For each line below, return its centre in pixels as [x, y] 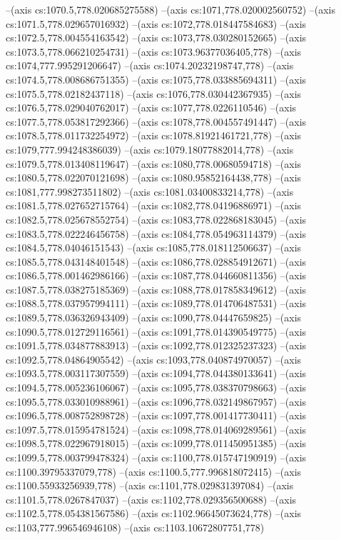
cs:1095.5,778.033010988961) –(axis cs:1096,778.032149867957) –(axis [156, 401]
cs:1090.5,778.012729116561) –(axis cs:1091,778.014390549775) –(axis [156, 331]
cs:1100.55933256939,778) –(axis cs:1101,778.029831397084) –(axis [150, 485]
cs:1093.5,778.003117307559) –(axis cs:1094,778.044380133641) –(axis [156, 373]
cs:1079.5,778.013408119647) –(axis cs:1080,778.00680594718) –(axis [154, 163]
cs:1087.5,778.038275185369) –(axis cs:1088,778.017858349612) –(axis [156, 289]
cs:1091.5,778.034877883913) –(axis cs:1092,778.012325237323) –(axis [156, 345]
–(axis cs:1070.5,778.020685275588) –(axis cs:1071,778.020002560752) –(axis [170, 9]
